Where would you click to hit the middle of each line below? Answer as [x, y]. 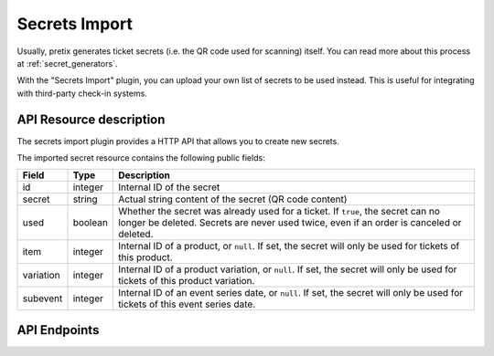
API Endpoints [58, 330]
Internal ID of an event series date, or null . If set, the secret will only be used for [290, 293]
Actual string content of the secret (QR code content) [232, 199]
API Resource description [91, 119]
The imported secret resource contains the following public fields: [141, 158]
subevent [43, 298]
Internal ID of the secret [169, 187]
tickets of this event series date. [187, 304]
